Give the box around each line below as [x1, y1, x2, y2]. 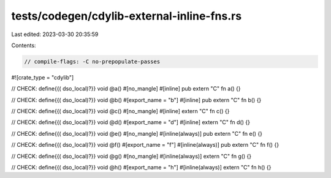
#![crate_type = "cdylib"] [11, 73, 74, 81]
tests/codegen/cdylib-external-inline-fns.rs [11, 9, 242, 23]
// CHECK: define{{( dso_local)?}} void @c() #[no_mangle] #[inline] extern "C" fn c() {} [11, 108, 230, 115]
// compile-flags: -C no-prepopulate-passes [24, 58, 161, 65]
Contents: [11, 42, 36, 49]
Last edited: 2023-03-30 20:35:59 [11, 31, 99, 38]
